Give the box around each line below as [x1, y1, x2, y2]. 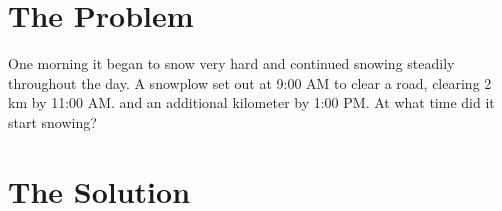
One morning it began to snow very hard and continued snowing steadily [8, 53, 455, 74]
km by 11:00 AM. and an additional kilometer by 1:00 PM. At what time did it [8, 92, 495, 113]
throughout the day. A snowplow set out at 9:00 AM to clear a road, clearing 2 [8, 72, 492, 93]
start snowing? [8, 111, 97, 132]
